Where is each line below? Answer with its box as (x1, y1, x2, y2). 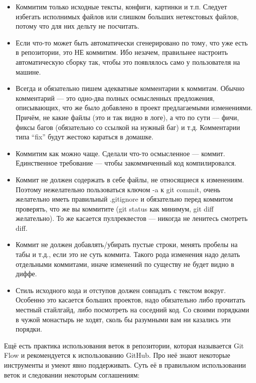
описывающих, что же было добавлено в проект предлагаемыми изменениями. (15, 102, 253, 113)
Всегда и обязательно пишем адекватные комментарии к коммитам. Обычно (15, 83, 245, 93)
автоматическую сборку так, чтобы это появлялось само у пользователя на (15, 56, 240, 67)
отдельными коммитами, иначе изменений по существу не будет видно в (15, 258, 234, 269)
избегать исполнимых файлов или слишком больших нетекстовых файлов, (15, 11, 239, 21)
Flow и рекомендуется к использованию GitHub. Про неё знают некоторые (4, 350, 230, 360)
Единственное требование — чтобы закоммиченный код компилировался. (15, 158, 237, 168)
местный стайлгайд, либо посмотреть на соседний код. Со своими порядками (15, 304, 249, 315)
